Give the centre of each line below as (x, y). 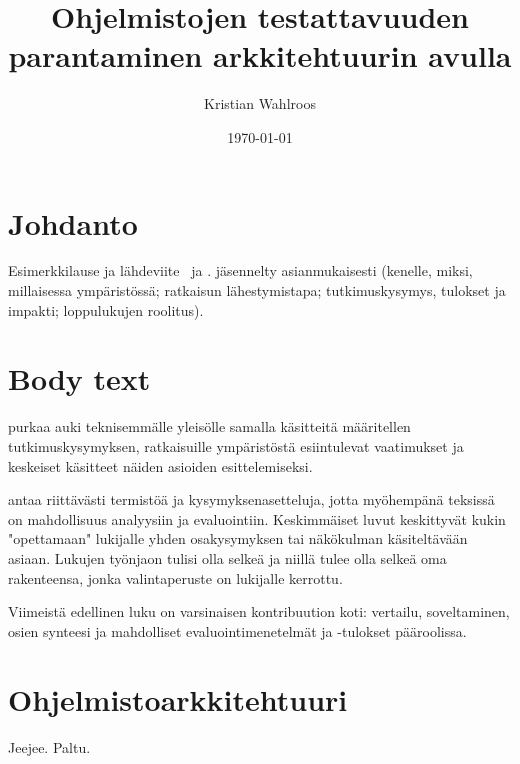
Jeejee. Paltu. (49, 747)
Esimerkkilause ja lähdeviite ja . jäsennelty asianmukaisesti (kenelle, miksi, (240, 270)
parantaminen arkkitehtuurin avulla (260, 55)
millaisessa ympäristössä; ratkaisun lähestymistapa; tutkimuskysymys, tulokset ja (257, 290)
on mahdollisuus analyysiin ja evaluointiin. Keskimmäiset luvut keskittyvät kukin (257, 518)
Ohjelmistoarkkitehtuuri (178, 699)
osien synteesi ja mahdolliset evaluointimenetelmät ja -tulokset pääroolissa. (237, 630)
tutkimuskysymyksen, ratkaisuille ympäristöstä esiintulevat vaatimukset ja (236, 445)
